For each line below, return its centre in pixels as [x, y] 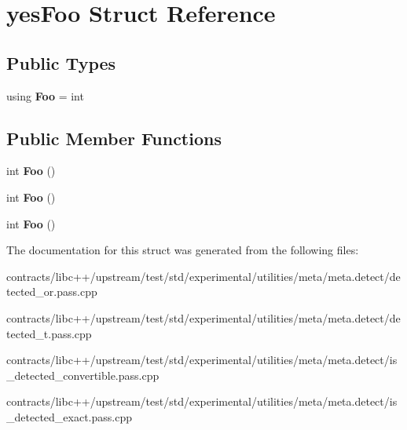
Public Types [61, 62]
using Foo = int [45, 95]
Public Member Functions [114, 138]
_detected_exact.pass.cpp [69, 416]
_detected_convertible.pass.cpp [83, 375]
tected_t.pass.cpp [49, 333]
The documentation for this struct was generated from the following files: [183, 250]
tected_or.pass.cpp [52, 292]
